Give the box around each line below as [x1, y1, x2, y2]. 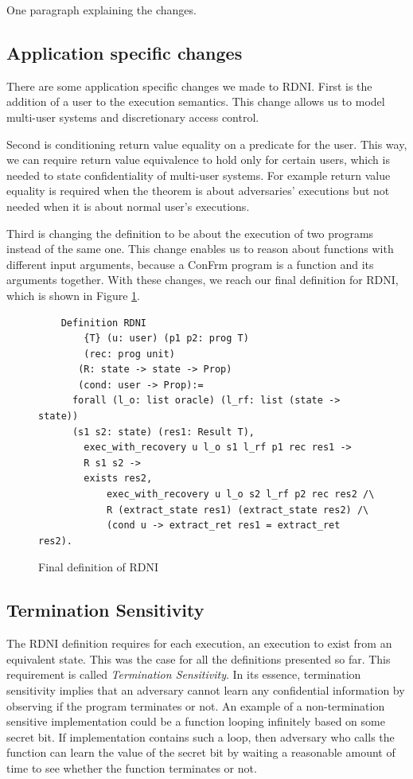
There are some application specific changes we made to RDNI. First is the [6, 77, 372, 94]
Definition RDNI [60, 317, 147, 329]
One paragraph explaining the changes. [6, 2, 197, 18]
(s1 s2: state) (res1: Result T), [72, 426, 255, 438]
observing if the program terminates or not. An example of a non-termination [6, 697, 385, 714]
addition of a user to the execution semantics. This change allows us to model [6, 93, 385, 110]
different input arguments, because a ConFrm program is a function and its [6, 255, 374, 272]
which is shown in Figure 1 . [6, 286, 141, 303]
